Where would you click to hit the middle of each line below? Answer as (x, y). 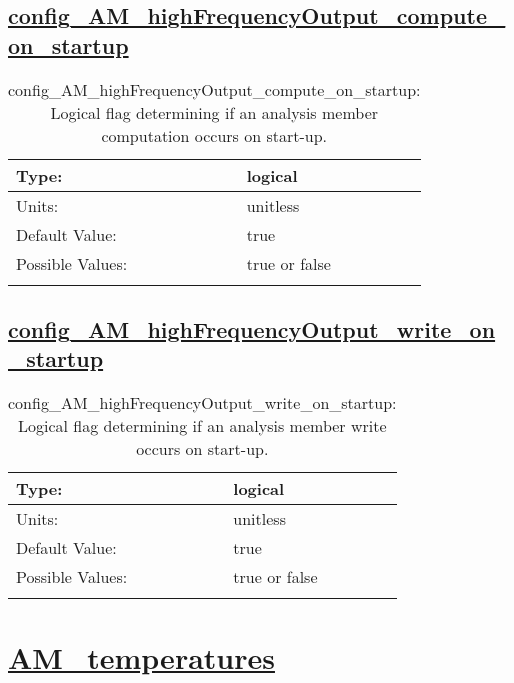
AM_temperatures (141, 657)
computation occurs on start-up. (214, 135)
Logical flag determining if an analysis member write (202, 426)
